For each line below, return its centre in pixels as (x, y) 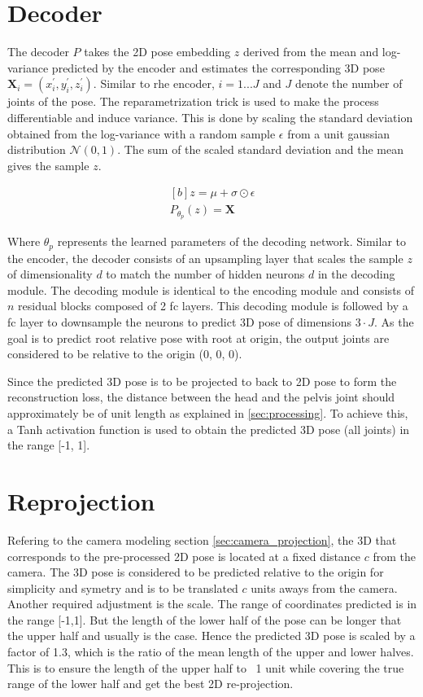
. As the (394, 322)
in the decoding (356, 274)
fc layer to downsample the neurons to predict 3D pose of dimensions (180, 322)
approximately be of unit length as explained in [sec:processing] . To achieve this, (208, 413)
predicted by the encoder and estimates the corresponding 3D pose (218, 67)
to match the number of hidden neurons (205, 274)
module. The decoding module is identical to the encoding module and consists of (211, 289)
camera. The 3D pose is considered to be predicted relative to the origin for (196, 572)
